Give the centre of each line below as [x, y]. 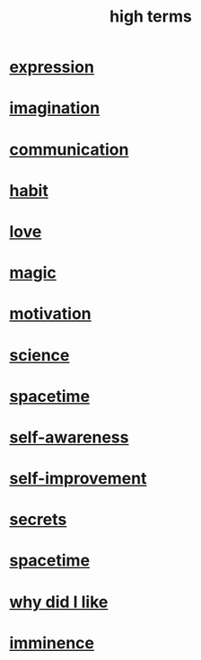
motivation [50, 314]
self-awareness [69, 437]
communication [69, 149]
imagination [55, 108]
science [39, 355]
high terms [151, 17]
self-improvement [78, 479]
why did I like [59, 602]
